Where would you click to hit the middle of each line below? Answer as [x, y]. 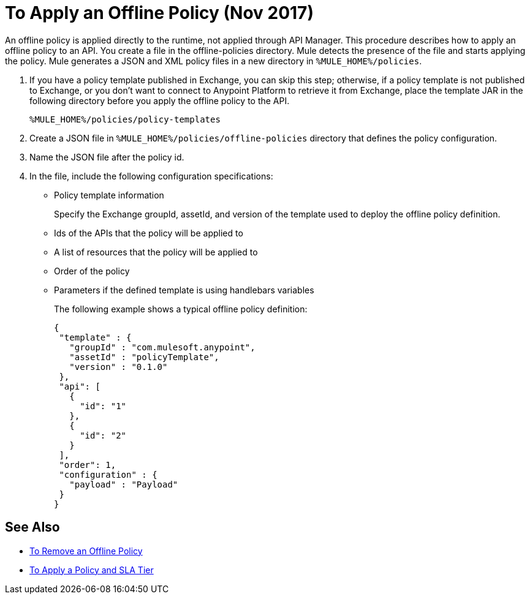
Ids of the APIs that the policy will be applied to [149, 233]
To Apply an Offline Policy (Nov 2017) [159, 13]
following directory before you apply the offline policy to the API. [160, 100]
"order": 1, [88, 465]
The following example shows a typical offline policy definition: [181, 309]
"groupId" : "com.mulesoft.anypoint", [162, 347]
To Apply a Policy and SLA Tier [92, 570]
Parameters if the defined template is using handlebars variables [184, 290]
